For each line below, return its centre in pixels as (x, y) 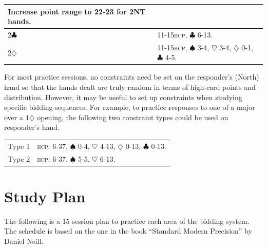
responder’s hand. (32, 127)
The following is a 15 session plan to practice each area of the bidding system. (127, 221)
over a (14, 117)
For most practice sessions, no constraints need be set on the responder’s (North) (132, 77)
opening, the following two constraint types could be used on (133, 117)
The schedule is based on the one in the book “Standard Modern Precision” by (128, 231)
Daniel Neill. (24, 241)
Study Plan (45, 196)
